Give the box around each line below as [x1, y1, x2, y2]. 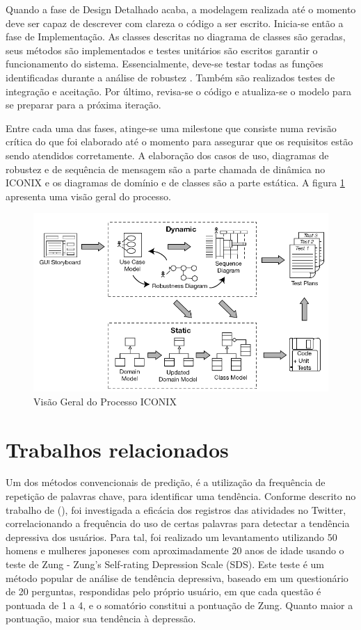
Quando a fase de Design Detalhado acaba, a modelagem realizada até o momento [6, 2, 356, 16]
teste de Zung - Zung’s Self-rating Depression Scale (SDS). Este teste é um [6, 557, 325, 572]
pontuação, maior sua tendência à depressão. [6, 611, 196, 626]
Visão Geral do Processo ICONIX [33, 394, 177, 408]
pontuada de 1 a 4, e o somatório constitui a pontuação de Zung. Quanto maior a [6, 597, 353, 612]
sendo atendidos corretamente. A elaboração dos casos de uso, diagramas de [6, 147, 329, 162]
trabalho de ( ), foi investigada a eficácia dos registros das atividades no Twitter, [6, 502, 346, 517]
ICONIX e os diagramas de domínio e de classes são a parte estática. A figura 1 [6, 175, 345, 190]
